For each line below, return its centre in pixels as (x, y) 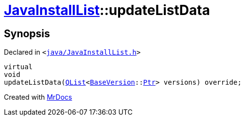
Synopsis (27, 33)
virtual (18, 67)
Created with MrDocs (38, 97)
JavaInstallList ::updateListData (107, 10)
